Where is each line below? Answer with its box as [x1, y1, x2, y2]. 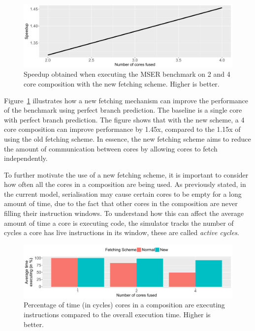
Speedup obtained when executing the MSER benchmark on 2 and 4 [24, 69, 230, 79]
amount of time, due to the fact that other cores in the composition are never [4, 198, 238, 209]
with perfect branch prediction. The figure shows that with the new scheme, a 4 [4, 114, 245, 124]
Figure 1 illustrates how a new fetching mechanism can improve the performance [4, 95, 249, 105]
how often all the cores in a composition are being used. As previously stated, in [4, 179, 246, 189]
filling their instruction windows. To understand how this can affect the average [4, 208, 244, 218]
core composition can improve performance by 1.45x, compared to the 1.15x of [4, 124, 241, 134]
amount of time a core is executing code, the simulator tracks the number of [4, 217, 234, 228]
